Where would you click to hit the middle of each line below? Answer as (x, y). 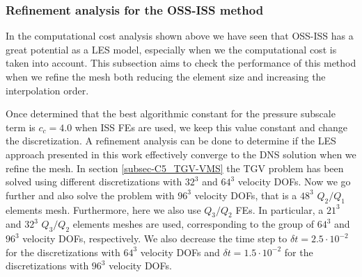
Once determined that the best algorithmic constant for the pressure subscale (171, 114)
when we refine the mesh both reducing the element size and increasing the (166, 76)
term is (21, 127)
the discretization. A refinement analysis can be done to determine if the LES (171, 141)
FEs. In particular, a (280, 209)
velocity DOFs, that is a (246, 195)
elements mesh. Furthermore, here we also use (103, 209)
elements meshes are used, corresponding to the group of (194, 224)
